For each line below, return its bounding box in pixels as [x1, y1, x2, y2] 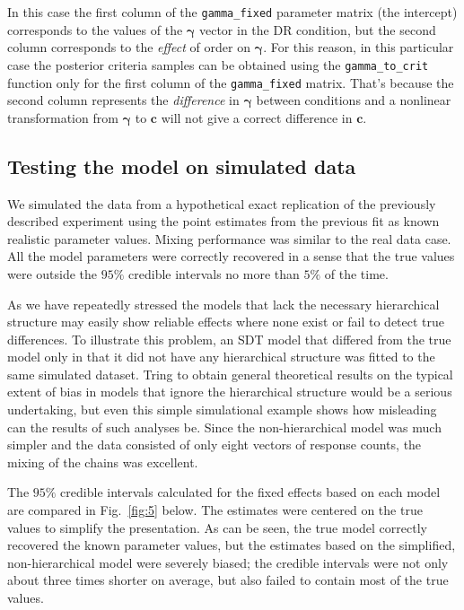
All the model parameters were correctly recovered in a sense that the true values [7, 247, 455, 266]
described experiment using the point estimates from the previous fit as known [7, 212, 440, 231]
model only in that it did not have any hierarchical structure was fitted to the [7, 347, 435, 366]
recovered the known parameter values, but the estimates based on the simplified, [7, 536, 456, 554]
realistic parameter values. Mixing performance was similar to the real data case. [7, 229, 451, 248]
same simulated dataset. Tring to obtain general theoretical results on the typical [7, 364, 453, 383]
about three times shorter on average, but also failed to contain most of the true [7, 571, 449, 589]
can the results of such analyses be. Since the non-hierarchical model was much [7, 417, 442, 436]
